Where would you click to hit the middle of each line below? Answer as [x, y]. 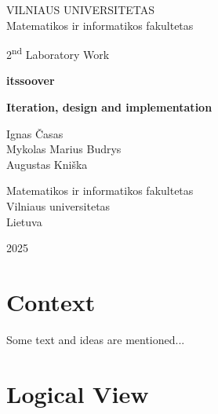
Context [51, 301]
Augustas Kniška [47, 164]
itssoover [31, 81]
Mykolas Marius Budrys [64, 149]
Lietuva [24, 221]
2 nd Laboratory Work [58, 53]
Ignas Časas [35, 133]
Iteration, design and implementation [109, 107]
